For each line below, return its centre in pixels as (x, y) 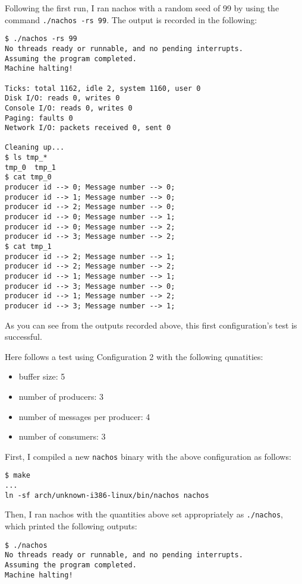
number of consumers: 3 (62, 436)
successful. (23, 337)
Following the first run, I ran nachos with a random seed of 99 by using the (142, 8)
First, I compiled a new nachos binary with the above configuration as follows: (148, 456)
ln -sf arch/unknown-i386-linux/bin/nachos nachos (107, 495)
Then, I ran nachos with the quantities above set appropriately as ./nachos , (144, 514)
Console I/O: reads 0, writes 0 (69, 108)
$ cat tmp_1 (28, 247)
